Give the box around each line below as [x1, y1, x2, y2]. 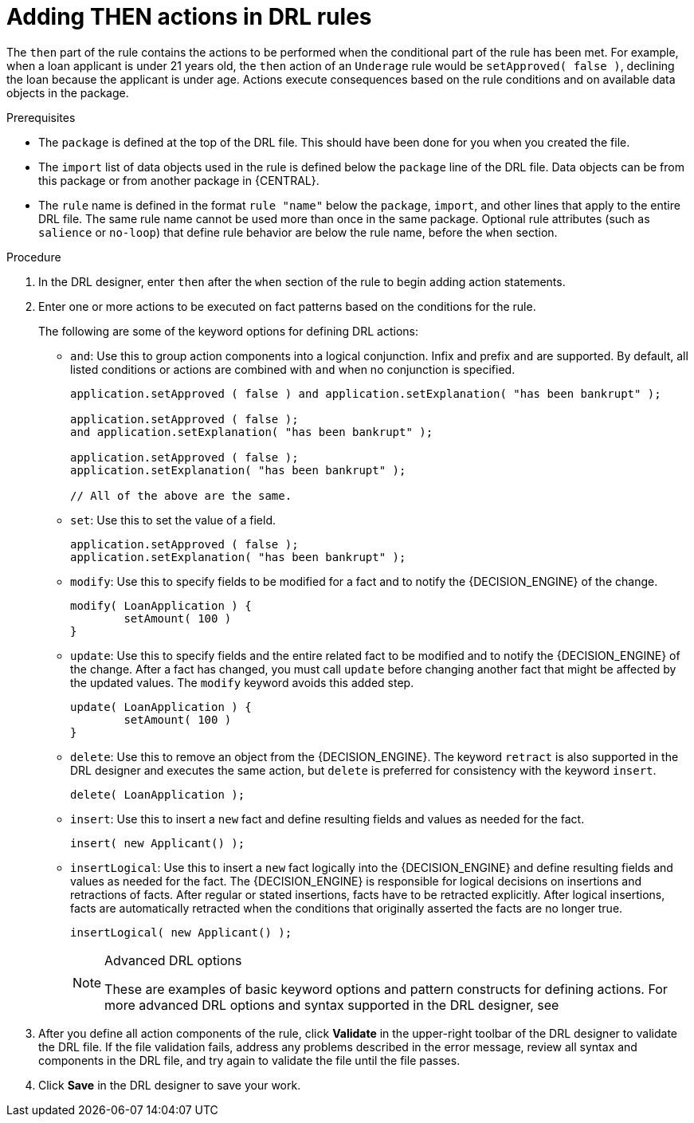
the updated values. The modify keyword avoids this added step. [70, 675, 414, 689]
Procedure [6, 249, 61, 264]
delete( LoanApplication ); [70, 787, 245, 801]
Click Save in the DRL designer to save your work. [38, 1078, 301, 1092]
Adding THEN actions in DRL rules [6, 3, 372, 30]
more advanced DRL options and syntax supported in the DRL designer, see [104, 996, 559, 1013]
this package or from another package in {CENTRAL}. [38, 173, 320, 187]
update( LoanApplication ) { [70, 700, 252, 713]
